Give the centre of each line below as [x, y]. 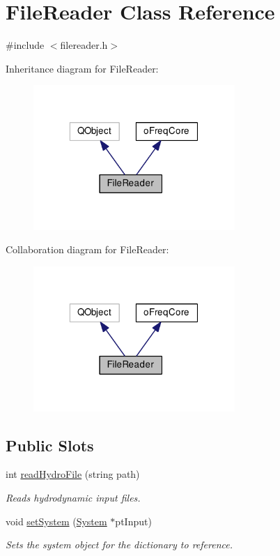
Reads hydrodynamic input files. [73, 498]
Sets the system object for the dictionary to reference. [119, 544]
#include [25, 45]
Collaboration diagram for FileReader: [87, 249]
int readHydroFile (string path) [73, 474]
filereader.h [84, 45]
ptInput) [133, 521]
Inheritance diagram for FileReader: [82, 68]
